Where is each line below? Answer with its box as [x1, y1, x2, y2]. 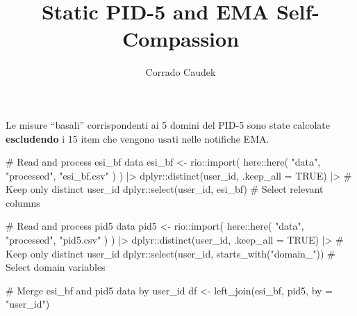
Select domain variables [6, 260, 106, 274]
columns [6, 195, 40, 210]
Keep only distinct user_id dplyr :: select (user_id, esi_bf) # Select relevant [6, 182, 324, 196]
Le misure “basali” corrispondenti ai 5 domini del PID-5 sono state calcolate [6, 117, 330, 132]
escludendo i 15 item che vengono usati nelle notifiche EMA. [6, 131, 269, 145]
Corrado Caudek [145, 65, 216, 79]
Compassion [122, 24, 240, 53]
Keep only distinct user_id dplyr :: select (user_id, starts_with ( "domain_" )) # [6, 246, 335, 260]
